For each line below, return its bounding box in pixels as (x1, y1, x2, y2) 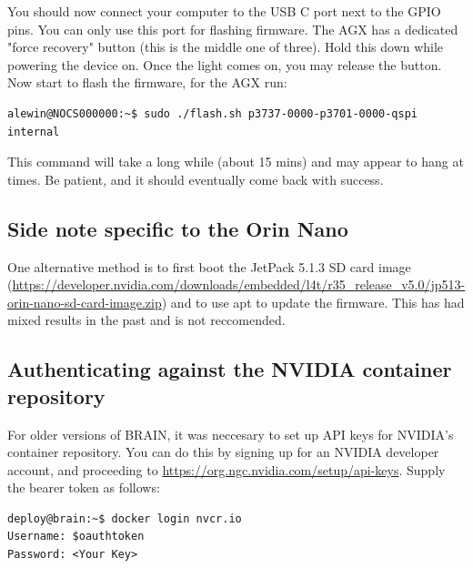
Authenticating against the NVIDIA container (7, 355, 452, 383)
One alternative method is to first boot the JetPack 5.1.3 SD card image (7, 257, 411, 276)
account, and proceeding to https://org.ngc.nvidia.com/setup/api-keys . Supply (7, 460, 446, 479)
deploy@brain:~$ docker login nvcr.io (7, 512, 242, 525)
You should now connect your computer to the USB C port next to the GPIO (7, 2, 441, 20)
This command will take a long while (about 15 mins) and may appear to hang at (7, 152, 464, 171)
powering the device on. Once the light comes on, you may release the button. (7, 55, 442, 74)
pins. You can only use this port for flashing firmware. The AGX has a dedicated (7, 19, 458, 38)
